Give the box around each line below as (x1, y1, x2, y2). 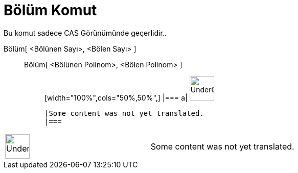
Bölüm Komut (4, 2, 97, 19)
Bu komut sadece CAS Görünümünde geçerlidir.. (4, 28, 167, 37)
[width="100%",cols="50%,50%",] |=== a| (44, 93, 188, 102)
